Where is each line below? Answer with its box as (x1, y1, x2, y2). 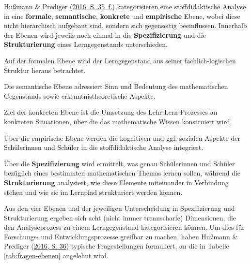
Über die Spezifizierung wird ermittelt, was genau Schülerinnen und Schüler (4, 158, 235, 168)
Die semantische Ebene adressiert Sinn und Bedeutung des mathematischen (4, 81, 228, 91)
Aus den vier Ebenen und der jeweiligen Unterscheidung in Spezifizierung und (4, 203, 235, 213)
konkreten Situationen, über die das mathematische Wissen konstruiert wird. (4, 116, 232, 126)
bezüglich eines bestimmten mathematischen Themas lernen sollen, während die (4, 168, 241, 178)
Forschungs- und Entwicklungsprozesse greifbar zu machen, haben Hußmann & (4, 231, 238, 241)
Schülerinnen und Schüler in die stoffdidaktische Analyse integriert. (4, 142, 204, 152)
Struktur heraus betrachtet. (4, 65, 86, 75)
